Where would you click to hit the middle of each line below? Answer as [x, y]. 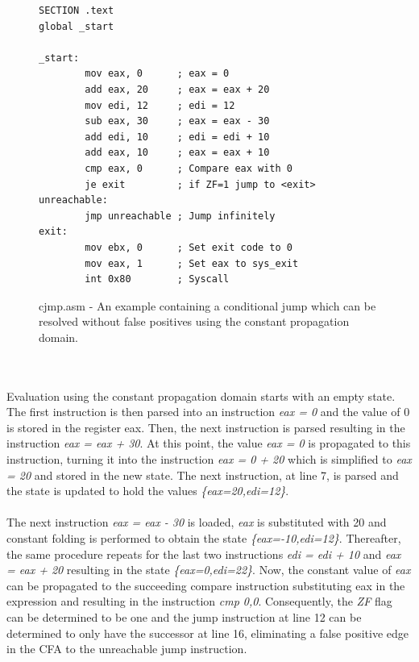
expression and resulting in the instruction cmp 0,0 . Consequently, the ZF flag [199, 601]
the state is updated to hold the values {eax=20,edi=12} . [148, 491]
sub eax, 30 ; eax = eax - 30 [177, 121]
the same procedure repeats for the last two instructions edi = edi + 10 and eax [204, 554]
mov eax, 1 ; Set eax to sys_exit [192, 263]
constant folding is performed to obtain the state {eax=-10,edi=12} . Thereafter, [204, 538]
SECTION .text [77, 10]
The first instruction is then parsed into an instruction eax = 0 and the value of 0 [208, 412]
